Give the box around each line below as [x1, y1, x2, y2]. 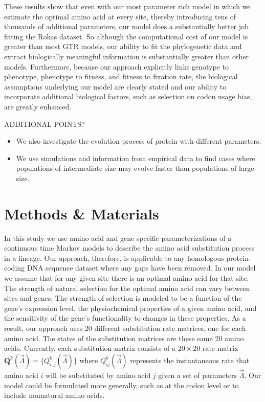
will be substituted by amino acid [46, 369, 151, 380]
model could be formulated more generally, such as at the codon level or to [4, 379, 239, 390]
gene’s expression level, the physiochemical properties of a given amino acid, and [4, 302, 257, 313]
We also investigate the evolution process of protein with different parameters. [16, 136, 261, 146]
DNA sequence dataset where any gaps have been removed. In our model [27, 262, 256, 273]
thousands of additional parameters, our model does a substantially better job [4, 21, 249, 32]
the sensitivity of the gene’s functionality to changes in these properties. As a [4, 312, 246, 323]
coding [4, 262, 25, 273]
